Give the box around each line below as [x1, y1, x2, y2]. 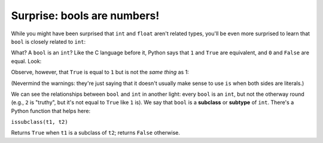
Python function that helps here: [11, 107, 91, 114]
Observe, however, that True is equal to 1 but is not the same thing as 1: [11, 69, 190, 76]
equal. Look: [11, 57, 42, 65]
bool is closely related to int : [11, 38, 86, 45]
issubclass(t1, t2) [11, 118, 68, 126]
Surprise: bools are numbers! [11, 9, 160, 22]
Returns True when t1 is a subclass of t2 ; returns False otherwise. [11, 129, 181, 136]
